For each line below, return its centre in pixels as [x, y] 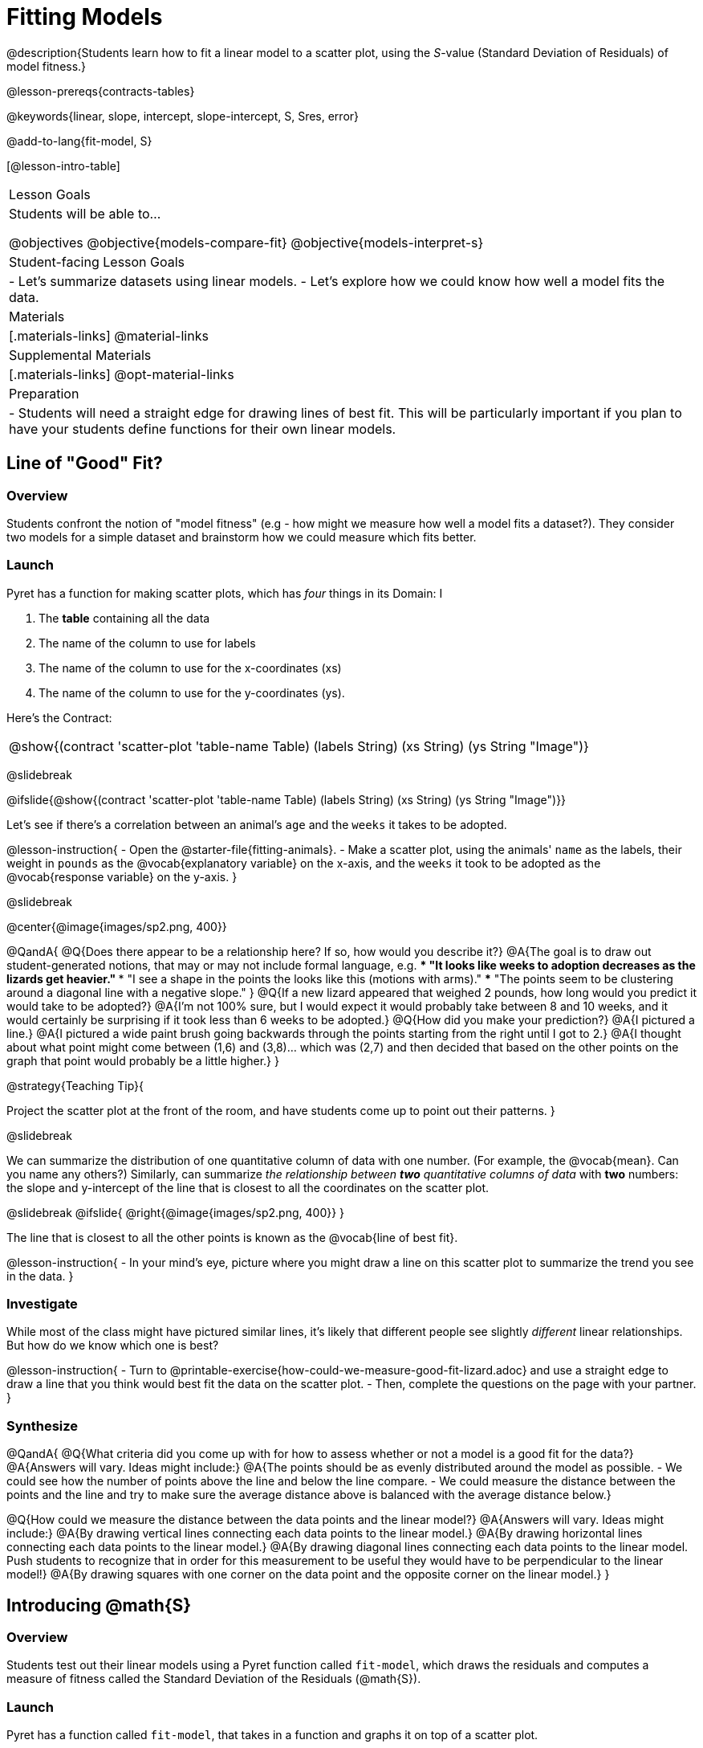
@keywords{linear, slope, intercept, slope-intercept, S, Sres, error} [183, 116]
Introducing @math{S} [99, 1605]
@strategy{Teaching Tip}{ [75, 1085]
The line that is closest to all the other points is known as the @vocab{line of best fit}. [232, 1237]
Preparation [44, 393]
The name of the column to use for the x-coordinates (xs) [190, 668]
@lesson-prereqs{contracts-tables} [101, 91]
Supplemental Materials [80, 355]
